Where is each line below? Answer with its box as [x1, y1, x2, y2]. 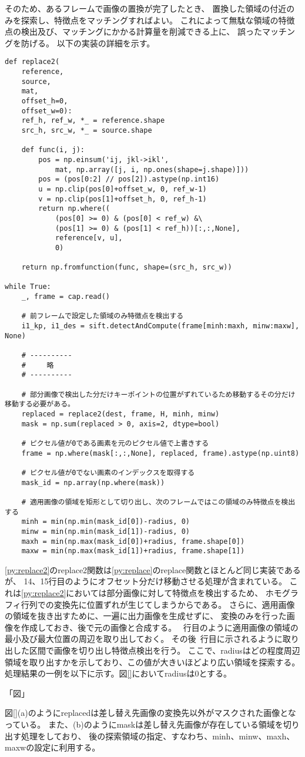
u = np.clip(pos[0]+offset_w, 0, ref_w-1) [38, 184, 207, 193]
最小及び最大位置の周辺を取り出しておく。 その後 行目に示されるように [5, 632, 283, 645]
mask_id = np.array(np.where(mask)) [21, 478, 165, 487]
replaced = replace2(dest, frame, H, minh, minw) [21, 410, 220, 418]
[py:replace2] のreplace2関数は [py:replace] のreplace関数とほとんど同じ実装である [5, 563, 301, 576]
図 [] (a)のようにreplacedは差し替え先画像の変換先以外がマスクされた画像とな [5, 706, 296, 719]
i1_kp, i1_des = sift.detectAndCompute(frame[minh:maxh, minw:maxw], [21, 322, 300, 331]
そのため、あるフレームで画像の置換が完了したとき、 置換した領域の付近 [5, 2, 287, 14]
